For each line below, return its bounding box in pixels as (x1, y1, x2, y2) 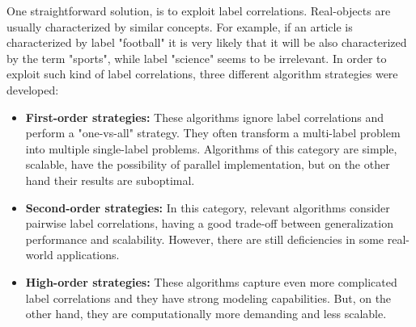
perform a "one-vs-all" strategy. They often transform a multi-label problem (25, 124, 401, 141)
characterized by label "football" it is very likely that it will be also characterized (6, 34, 407, 51)
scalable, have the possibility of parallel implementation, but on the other (25, 156, 390, 173)
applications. (57, 246, 120, 263)
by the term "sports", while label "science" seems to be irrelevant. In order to (6, 49, 387, 66)
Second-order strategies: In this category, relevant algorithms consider (25, 199, 390, 216)
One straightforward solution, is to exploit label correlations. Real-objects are (6, 2, 391, 19)
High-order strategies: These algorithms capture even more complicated (25, 273, 397, 290)
